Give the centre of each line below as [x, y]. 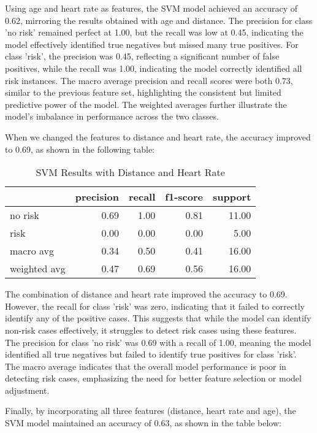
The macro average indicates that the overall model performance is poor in [146, 366]
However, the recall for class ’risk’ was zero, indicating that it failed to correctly [155, 306]
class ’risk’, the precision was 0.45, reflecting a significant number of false [142, 56]
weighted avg [38, 269]
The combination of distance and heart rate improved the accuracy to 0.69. [146, 294]
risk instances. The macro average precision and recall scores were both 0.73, [149, 80]
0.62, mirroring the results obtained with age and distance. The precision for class [159, 20]
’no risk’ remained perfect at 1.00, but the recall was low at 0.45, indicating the [154, 32]
